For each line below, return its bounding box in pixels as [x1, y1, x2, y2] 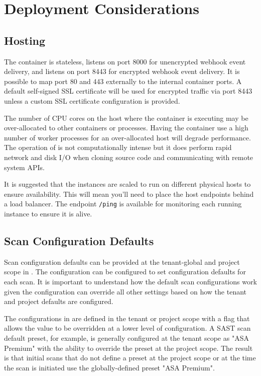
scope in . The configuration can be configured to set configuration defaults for [4, 266, 246, 277]
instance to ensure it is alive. [4, 208, 92, 218]
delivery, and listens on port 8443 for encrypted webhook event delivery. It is [4, 66, 240, 77]
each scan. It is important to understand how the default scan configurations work [4, 276, 257, 286]
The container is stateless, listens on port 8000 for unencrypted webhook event [4, 56, 246, 66]
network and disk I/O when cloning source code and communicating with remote [4, 152, 253, 162]
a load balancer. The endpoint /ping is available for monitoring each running [4, 198, 242, 209]
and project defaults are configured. [4, 296, 113, 307]
